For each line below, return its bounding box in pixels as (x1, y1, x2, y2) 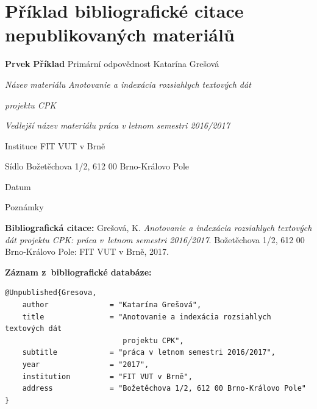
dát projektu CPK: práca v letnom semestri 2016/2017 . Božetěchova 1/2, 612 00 (5, 233, 305, 246)
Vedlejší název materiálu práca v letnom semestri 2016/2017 (5, 119, 230, 132)
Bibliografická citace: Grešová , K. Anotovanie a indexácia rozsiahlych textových (5, 221, 312, 234)
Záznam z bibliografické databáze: (5, 265, 152, 278)
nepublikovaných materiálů (5, 22, 235, 47)
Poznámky (5, 201, 44, 213)
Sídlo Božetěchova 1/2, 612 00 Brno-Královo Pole (5, 160, 190, 172)
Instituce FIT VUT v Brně (5, 139, 105, 152)
